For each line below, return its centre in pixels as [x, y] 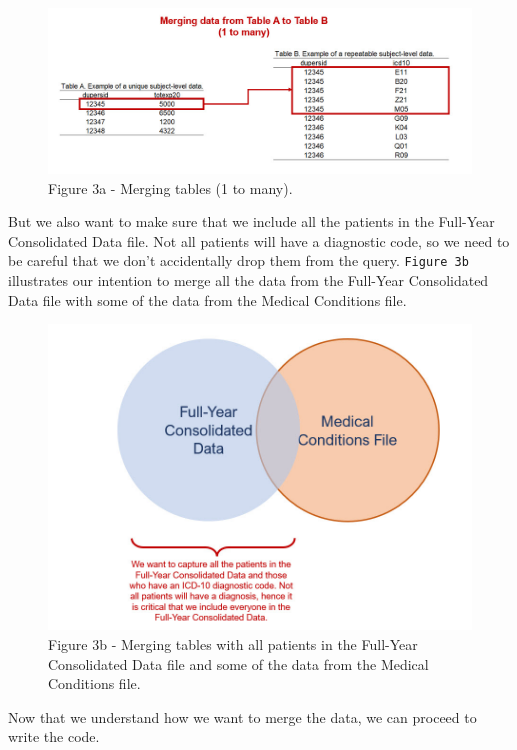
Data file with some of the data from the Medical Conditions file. [207, 299]
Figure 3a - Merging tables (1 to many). [170, 187]
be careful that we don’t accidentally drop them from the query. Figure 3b [238, 260]
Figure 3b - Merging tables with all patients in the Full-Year [233, 643]
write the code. [54, 736]
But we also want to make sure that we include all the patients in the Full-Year [251, 221]
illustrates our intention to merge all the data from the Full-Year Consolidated [248, 280]
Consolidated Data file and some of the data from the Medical [238, 663]
